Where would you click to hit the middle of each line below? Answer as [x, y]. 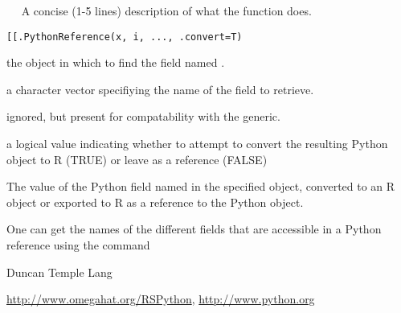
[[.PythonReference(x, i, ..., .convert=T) [125, 37]
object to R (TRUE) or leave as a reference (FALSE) [137, 159]
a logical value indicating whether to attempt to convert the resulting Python [197, 144]
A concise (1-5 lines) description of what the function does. [166, 10]
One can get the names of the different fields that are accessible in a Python [194, 229]
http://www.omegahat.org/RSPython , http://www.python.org [161, 299]
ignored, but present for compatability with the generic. [143, 116]
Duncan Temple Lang [59, 272]
